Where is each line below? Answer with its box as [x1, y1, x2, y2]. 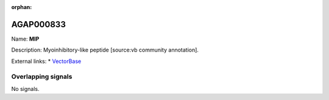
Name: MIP [11, 35, 40, 42]
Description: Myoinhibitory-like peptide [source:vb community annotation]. [11, 46, 199, 54]
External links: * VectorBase [11, 58, 82, 65]
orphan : [11, 4, 32, 10]
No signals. [11, 85, 40, 92]
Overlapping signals [11, 73, 73, 81]
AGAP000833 [11, 19, 66, 30]
